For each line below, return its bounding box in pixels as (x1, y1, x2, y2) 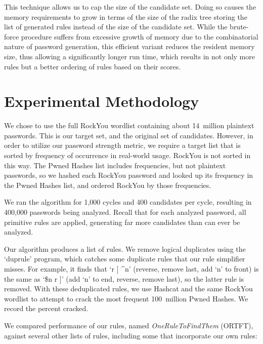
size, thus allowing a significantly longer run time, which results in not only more (4, 51, 255, 61)
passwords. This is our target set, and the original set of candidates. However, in (4, 130, 253, 140)
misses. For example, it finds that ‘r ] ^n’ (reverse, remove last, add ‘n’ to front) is (4, 263, 259, 274)
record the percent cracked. (4, 303, 89, 314)
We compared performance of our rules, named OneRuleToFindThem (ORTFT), (4, 320, 253, 330)
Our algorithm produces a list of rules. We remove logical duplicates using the (4, 243, 246, 254)
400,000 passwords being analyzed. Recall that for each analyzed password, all (4, 207, 246, 217)
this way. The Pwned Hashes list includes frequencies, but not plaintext (4, 160, 226, 170)
